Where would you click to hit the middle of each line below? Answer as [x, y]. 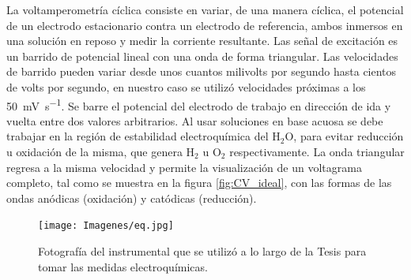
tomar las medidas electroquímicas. [123, 266]
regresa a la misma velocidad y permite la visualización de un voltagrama [184, 167]
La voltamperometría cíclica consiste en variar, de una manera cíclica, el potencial [205, 9]
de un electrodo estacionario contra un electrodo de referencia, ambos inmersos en [205, 25]
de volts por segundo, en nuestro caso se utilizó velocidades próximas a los [186, 86]
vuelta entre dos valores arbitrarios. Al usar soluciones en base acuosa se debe [195, 120]
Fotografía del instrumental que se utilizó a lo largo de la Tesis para [202, 251]
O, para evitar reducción [344, 136]
